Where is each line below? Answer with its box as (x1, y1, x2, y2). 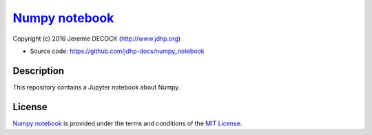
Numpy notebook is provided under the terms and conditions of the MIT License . (12, 119, 242, 127)
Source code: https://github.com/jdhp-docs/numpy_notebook (30, 47, 205, 55)
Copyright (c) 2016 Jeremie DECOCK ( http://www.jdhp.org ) (12, 34, 181, 43)
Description (12, 65, 65, 76)
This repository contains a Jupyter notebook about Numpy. (12, 83, 180, 91)
